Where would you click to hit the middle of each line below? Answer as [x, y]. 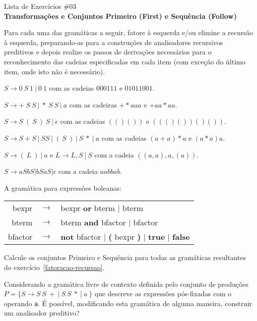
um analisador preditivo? [42, 313]
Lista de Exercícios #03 [40, 6]
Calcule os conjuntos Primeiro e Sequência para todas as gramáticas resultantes [125, 257]
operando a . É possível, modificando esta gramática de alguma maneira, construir [128, 303]
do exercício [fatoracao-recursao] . [54, 267]
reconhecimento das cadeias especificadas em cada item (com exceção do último [125, 61]
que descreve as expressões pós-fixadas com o [163, 294]
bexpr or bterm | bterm [102, 208]
